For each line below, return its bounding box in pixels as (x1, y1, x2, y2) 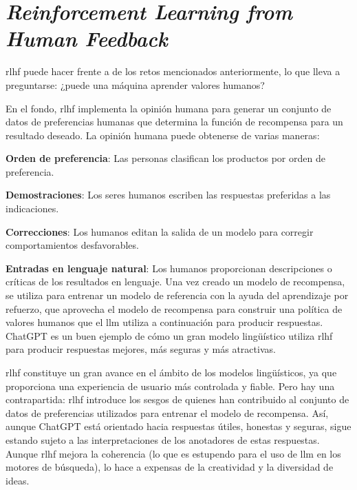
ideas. (6, 473, 30, 487)
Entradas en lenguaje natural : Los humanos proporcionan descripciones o (6, 261, 332, 275)
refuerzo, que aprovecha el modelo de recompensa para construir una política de (6, 301, 343, 316)
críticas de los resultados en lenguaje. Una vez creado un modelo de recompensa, (6, 274, 345, 289)
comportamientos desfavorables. (6, 238, 139, 252)
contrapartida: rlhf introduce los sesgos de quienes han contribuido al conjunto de (6, 392, 349, 407)
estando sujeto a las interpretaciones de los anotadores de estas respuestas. (6, 432, 320, 447)
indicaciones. (6, 201, 59, 216)
